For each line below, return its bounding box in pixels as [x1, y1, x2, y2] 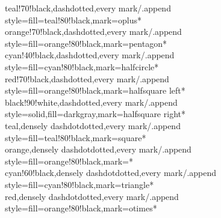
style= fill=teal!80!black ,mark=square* [5, 131, 146, 144]
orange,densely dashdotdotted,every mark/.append [5, 143, 191, 156]
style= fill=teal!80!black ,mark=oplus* [5, 13, 142, 26]
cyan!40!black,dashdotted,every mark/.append [5, 49, 175, 61]
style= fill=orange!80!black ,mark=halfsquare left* [5, 84, 185, 97]
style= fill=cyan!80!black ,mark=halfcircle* [5, 60, 159, 73]
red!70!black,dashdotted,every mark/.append [5, 72, 169, 85]
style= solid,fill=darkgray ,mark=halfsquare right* [5, 107, 185, 120]
